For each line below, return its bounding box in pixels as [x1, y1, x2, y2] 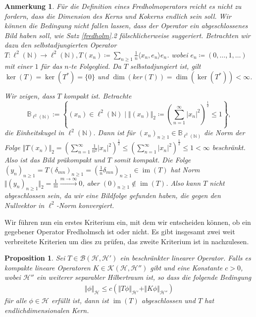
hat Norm [170, 164, 200, 174]
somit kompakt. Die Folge [113, 155, 191, 165]
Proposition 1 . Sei [4, 253, 65, 263]
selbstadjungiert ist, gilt [130, 60, 201, 71]
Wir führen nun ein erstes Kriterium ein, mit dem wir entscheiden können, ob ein [4, 216, 251, 227]
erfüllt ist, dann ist [51, 295, 109, 306]
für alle [4, 295, 27, 306]
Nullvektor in [4, 200, 45, 210]
